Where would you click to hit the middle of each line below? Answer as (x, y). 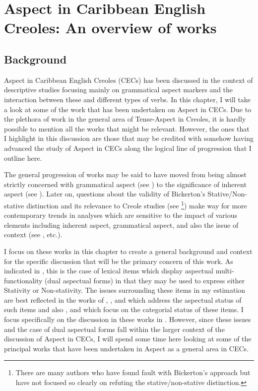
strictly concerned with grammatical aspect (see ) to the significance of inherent (125, 184)
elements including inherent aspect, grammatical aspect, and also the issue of (121, 225)
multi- (225, 271)
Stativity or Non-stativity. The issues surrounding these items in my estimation (125, 290)
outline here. (23, 158)
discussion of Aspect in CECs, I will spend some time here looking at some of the (128, 339)
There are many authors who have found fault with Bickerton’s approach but (133, 372)
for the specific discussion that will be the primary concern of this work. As (119, 261)
